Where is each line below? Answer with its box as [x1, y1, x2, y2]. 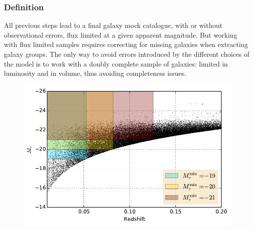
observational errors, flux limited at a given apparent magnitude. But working [4, 29, 237, 40]
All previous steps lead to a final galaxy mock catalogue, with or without [4, 20, 223, 30]
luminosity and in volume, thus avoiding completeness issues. [4, 68, 187, 78]
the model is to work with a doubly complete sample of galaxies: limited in [4, 58, 228, 69]
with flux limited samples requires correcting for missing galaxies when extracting [4, 39, 248, 49]
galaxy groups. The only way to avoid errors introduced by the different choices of [4, 49, 250, 59]
